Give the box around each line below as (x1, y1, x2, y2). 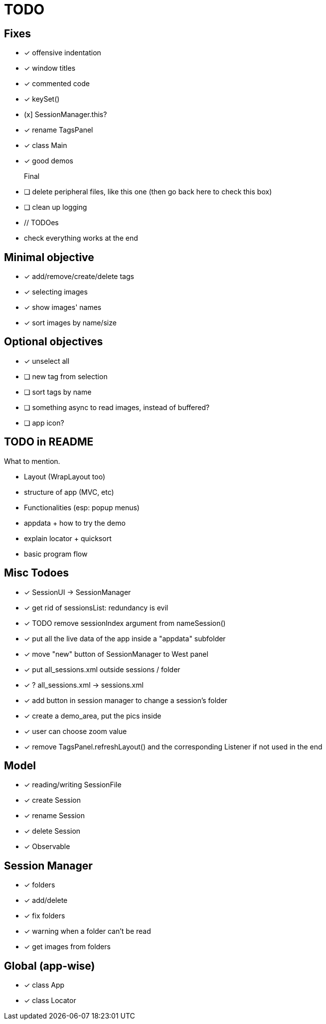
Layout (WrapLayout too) (24, 472, 106, 481)
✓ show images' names (24, 303, 102, 312)
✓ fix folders (24, 911, 65, 920)
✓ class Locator (24, 996, 76, 1005)
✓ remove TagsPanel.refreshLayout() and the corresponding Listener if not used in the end (24, 742, 323, 751)
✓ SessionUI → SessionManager (24, 587, 131, 596)
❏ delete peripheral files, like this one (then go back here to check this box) (24, 187, 272, 196)
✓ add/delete (24, 896, 68, 905)
